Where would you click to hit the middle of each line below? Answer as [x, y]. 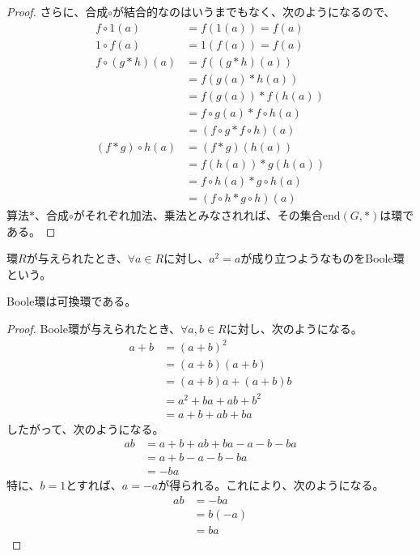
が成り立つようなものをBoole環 [322, 258]
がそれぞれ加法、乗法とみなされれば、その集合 [198, 214]
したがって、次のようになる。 [85, 428]
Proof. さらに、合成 [57, 11]
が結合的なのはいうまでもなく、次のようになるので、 [254, 11]
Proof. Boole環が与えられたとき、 [93, 328]
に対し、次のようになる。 [294, 328]
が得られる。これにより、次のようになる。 [271, 485]
